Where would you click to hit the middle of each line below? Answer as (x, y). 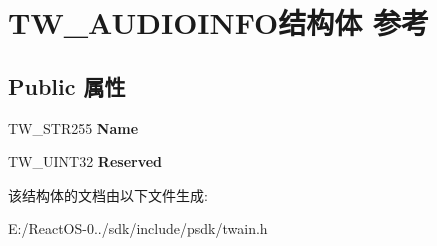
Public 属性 (67, 85)
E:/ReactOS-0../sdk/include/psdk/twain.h (138, 228)
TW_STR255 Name (73, 127)
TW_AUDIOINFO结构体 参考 (219, 22)
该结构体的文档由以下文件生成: (108, 194)
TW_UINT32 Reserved (85, 161)
